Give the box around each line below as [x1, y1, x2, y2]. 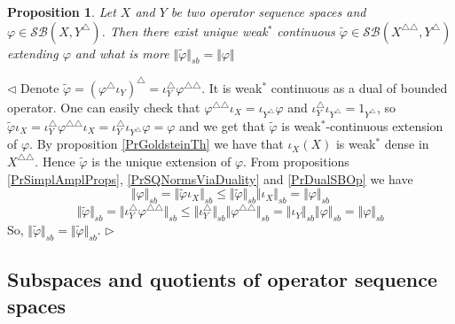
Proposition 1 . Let [7, 3, 116, 20]
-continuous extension [326, 116, 443, 135]
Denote [20, 78, 59, 96]
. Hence [35, 151, 75, 170]
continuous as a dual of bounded [271, 78, 448, 96]
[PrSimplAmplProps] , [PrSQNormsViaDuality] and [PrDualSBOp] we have [7, 169, 413, 188]
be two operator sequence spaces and [170, 3, 366, 20]
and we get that [179, 116, 265, 135]
